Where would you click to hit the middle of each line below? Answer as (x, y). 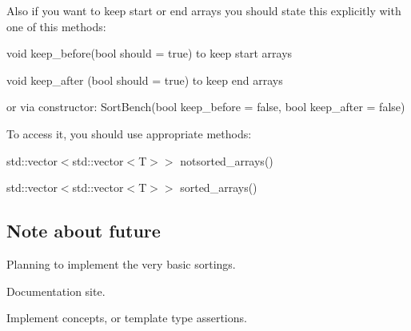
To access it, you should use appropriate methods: (129, 133)
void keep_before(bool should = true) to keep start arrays (150, 53)
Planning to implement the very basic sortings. (121, 263)
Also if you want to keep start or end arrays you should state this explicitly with (204, 10)
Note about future (84, 231)
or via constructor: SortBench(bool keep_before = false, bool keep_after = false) (206, 107)
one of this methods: (56, 26)
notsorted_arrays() (227, 160)
